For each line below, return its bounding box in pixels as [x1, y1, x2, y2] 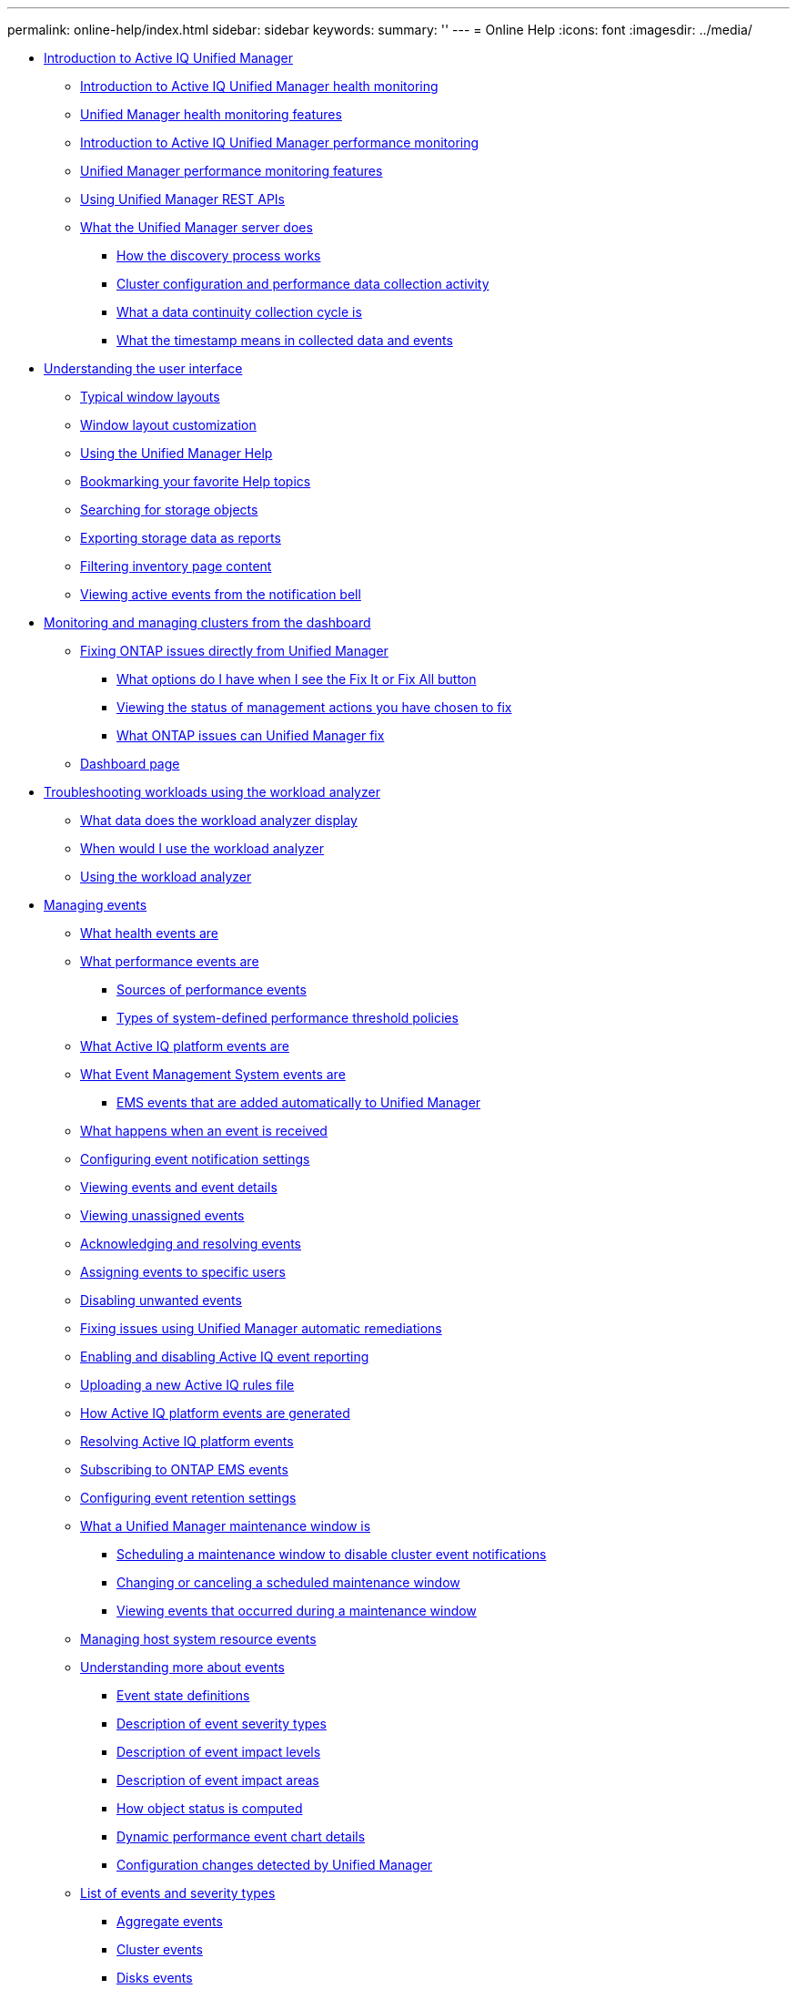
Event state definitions [116, 1688, 250, 1703]
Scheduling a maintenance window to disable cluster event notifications [116, 1546, 547, 1562]
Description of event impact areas [116, 1772, 319, 1788]
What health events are [80, 925, 219, 941]
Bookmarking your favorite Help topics [80, 474, 311, 489]
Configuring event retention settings [80, 1490, 297, 1505]
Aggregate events [116, 1913, 223, 1929]
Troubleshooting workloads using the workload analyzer [44, 784, 380, 800]
